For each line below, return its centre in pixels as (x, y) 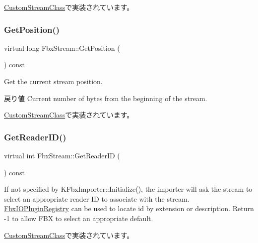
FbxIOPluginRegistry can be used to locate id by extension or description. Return (129, 208)
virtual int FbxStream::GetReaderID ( (62, 155)
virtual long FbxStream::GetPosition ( (62, 48)
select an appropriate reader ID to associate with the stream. (97, 198)
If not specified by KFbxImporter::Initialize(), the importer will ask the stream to (128, 189)
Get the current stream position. (53, 81)
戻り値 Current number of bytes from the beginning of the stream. (106, 98)
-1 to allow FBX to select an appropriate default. (79, 218)
